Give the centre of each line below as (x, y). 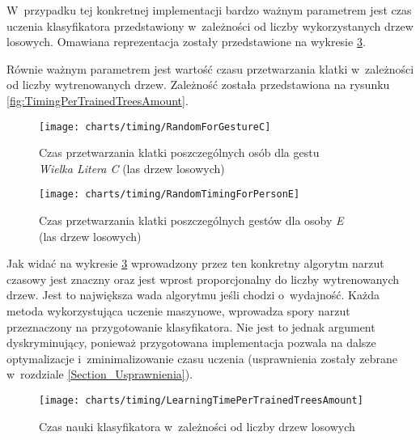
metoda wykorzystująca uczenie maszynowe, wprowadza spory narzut (178, 311)
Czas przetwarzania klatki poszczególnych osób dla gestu (179, 152)
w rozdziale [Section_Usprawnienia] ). (100, 374)
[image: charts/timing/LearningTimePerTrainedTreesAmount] (201, 400)
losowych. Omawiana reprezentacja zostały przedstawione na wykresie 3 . (186, 42)
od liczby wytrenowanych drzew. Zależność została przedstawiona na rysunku (198, 85)
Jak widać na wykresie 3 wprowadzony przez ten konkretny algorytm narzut (195, 263)
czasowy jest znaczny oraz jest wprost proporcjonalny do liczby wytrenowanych (203, 279)
